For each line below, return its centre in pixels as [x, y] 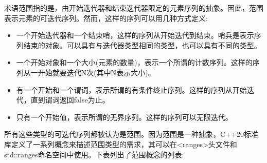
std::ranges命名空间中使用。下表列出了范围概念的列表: [94, 154]
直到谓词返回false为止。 [70, 100]
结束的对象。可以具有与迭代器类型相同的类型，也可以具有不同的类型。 [142, 45]
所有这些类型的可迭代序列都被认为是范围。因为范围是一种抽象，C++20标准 [131, 134]
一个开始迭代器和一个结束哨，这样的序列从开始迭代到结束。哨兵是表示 [135, 35]
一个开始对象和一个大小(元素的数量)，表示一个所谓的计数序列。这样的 [134, 62]
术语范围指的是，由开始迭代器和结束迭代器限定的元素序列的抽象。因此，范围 [134, 8]
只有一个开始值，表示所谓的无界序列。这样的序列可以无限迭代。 [124, 117]
